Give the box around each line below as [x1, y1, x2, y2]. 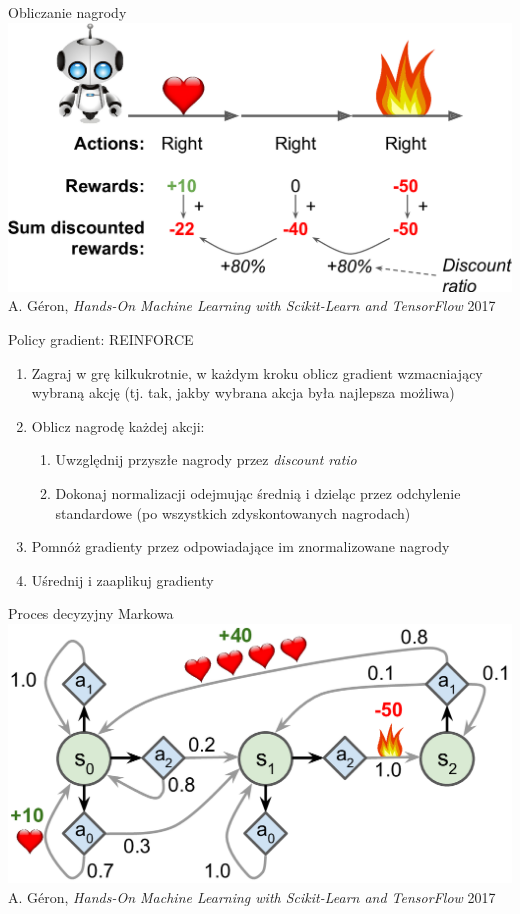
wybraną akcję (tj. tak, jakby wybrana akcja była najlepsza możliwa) [31, 382, 455, 403]
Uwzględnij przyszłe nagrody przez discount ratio [55, 449, 357, 470]
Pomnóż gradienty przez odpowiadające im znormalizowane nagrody [31, 536, 450, 557]
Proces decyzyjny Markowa [8, 603, 174, 624]
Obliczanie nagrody [8, 2, 127, 22]
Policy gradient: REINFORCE [8, 329, 194, 349]
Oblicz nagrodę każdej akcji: [31, 415, 205, 436]
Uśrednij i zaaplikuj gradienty [31, 569, 214, 590]
